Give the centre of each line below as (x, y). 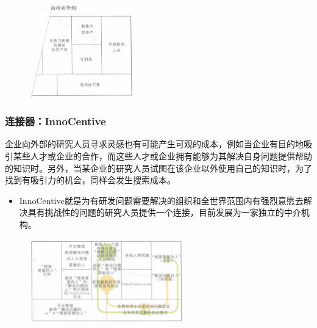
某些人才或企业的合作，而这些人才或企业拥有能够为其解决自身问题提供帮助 (162, 156)
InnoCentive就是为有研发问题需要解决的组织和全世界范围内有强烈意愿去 (161, 200)
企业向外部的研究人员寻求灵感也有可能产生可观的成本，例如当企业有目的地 (154, 144)
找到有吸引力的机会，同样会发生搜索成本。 (90, 180)
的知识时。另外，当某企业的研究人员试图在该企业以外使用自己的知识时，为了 (158, 168)
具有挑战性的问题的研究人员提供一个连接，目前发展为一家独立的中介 (164, 212)
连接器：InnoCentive (55, 121)
